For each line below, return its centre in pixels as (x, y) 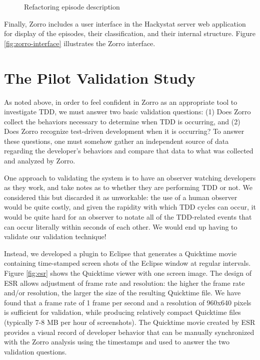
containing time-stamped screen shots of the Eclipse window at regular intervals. (127, 263)
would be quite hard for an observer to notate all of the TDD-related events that (128, 217)
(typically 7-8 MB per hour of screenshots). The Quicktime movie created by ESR (130, 322)
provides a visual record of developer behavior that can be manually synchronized (129, 332)
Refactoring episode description (72, 7)
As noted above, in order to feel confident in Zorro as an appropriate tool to (121, 102)
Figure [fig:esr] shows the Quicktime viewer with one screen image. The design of (128, 273)
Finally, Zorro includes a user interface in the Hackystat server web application (125, 23)
